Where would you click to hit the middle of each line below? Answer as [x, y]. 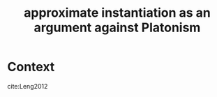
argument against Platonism [117, 28]
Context [31, 67]
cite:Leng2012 [28, 86]
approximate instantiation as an [117, 13]
